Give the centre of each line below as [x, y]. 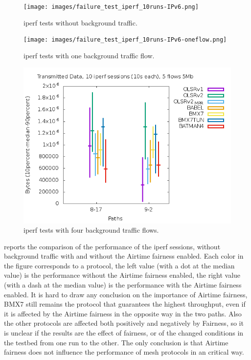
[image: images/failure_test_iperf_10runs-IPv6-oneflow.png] [125, 40]
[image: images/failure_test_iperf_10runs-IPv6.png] [111, 7]
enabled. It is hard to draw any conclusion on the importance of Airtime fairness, [126, 294]
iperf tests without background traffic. [80, 22]
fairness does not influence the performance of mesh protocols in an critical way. [124, 352]
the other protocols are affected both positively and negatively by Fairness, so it [124, 323]
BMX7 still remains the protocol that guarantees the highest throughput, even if [125, 304]
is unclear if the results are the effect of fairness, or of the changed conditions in [124, 333]
